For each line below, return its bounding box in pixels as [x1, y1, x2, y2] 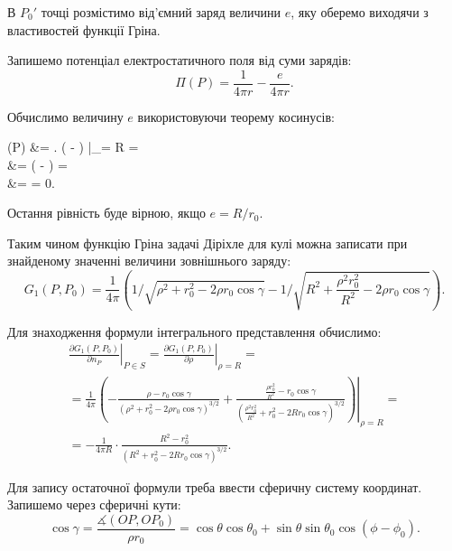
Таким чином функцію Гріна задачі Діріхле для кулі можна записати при [7, 233, 408, 252]
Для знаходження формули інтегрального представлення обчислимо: [7, 322, 382, 341]
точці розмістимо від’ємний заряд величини [41, 3, 281, 21]
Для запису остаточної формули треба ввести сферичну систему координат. [7, 477, 422, 496]
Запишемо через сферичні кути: [7, 495, 181, 514]
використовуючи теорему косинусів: [137, 107, 335, 126]
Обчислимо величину [7, 107, 124, 126]
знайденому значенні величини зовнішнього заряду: [7, 251, 291, 270]
